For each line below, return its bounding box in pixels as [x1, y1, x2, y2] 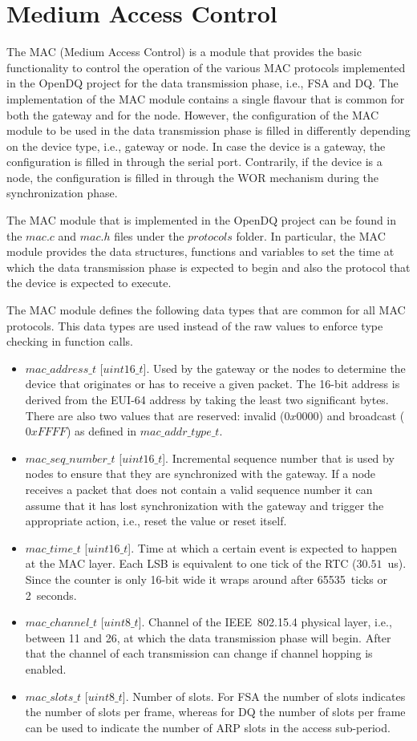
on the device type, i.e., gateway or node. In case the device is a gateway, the [6, 137, 386, 154]
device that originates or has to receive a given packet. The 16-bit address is [25, 375, 400, 392]
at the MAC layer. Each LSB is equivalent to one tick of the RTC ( [25, 555, 357, 572]
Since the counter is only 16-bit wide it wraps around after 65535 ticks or [25, 570, 387, 587]
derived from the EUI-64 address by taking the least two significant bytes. [25, 391, 389, 407]
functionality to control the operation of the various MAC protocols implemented [6, 59, 406, 75]
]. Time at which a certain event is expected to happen [128, 539, 398, 556]
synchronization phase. [6, 184, 118, 201]
